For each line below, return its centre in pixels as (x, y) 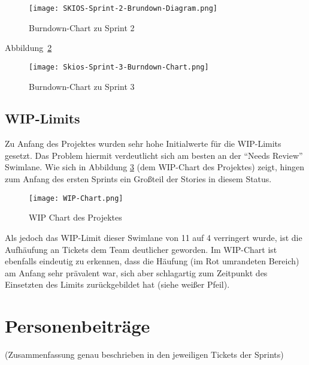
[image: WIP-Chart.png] (76, 198)
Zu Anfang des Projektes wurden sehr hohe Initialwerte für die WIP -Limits (143, 144)
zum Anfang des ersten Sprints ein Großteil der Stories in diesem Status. (138, 179)
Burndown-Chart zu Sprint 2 (82, 27)
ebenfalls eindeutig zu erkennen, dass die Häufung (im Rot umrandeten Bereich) (152, 261)
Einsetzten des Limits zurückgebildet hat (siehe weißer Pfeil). (117, 284)
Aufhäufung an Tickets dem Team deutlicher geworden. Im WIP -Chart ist (141, 249)
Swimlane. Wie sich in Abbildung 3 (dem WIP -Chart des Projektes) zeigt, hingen (155, 167)
